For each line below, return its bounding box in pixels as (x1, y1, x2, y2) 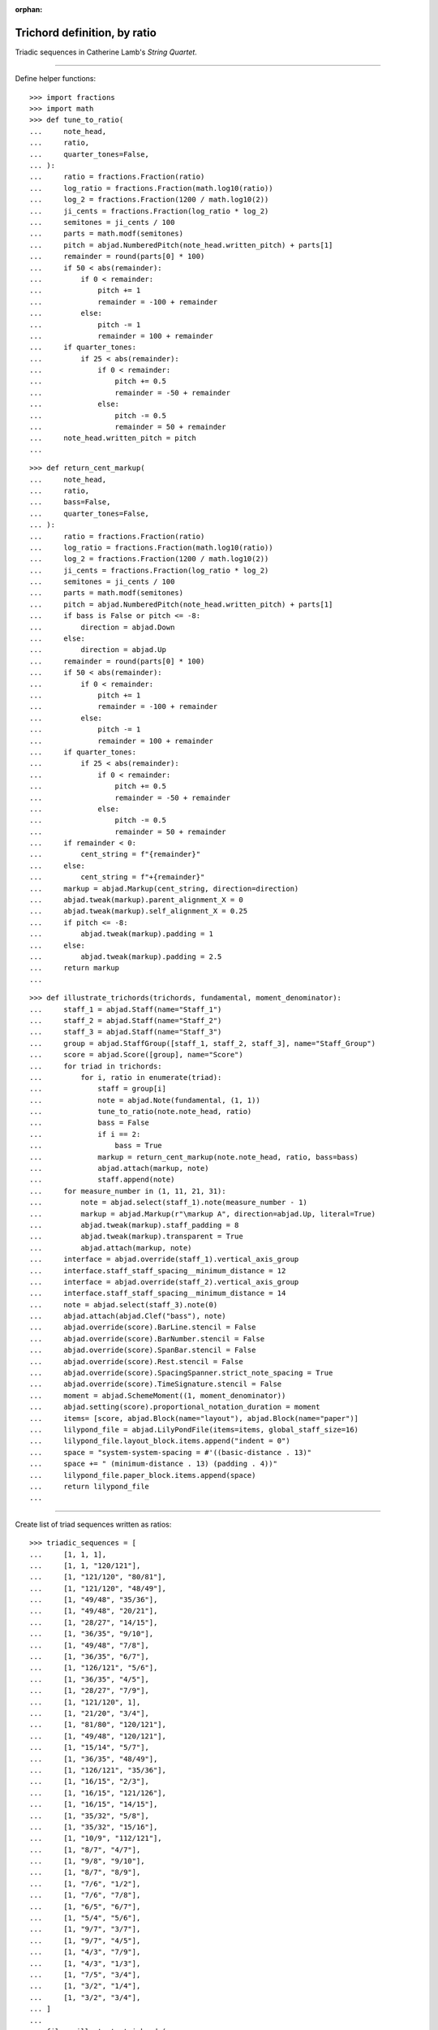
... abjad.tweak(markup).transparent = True (29, 1232, 243, 1242)
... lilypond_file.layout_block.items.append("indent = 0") (29, 1436, 291, 1445)
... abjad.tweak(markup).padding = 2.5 (29, 952, 222, 961)
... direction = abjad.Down (29, 622, 175, 632)
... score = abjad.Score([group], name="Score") (29, 1050, 243, 1060)
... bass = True (29, 1141, 162, 1151)
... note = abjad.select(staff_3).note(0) (29, 1300, 218, 1309)
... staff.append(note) (29, 1175, 175, 1185)
